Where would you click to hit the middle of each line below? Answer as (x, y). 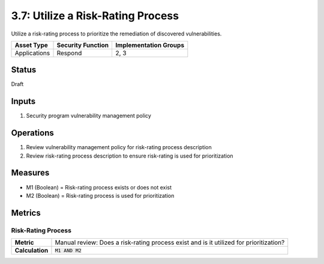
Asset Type (31, 45)
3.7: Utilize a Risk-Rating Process (95, 16)
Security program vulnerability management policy (88, 116)
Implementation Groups (150, 45)
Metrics (26, 213)
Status (24, 70)
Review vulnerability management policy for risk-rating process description (119, 147)
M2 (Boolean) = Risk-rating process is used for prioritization (100, 195)
